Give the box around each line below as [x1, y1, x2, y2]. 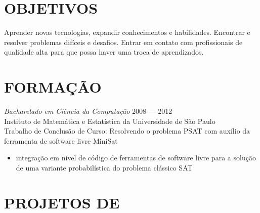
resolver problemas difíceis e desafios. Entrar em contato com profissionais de [4, 36, 243, 47]
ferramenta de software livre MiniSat [4, 135, 118, 146]
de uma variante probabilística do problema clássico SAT [16, 162, 193, 173]
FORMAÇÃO [4, 76, 102, 97]
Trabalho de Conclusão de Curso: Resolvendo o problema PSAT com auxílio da [4, 125, 250, 136]
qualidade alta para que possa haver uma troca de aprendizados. [4, 47, 204, 57]
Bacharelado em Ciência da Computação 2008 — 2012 [4, 106, 172, 116]
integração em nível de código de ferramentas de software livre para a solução [16, 152, 256, 163]
